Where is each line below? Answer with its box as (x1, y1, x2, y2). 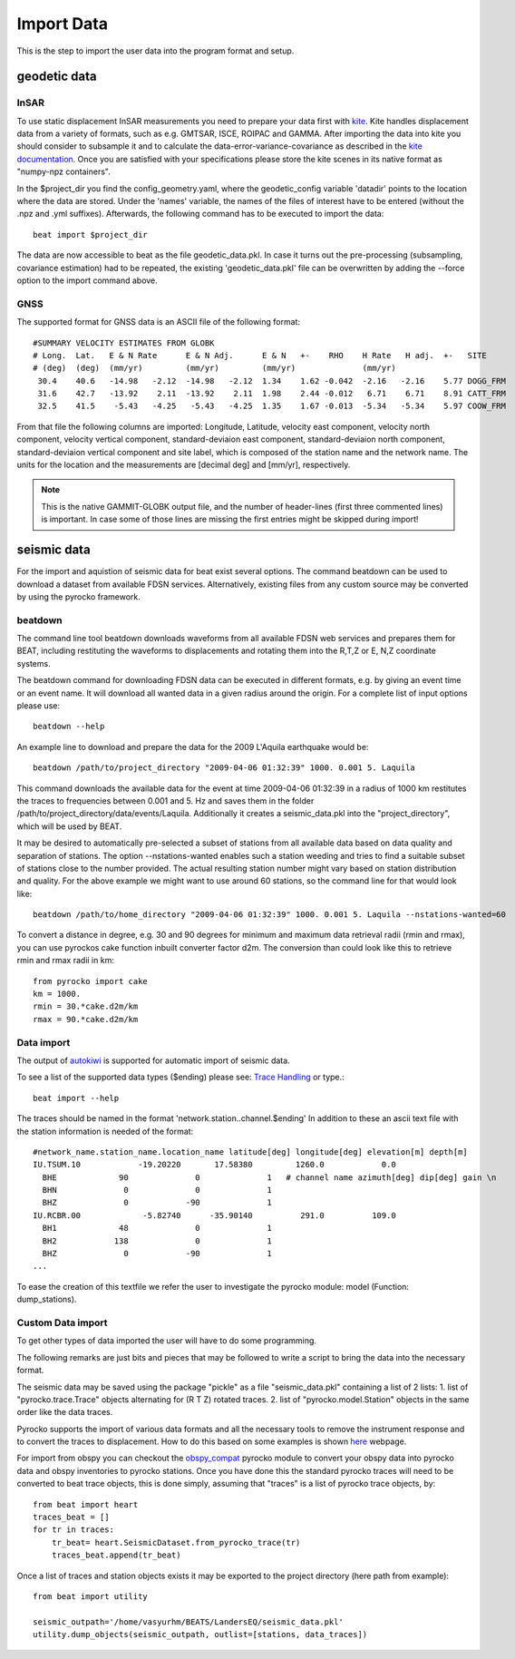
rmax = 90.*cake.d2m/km (33, 1014, 139, 1024)
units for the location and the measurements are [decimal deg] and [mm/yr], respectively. (16, 459, 351, 471)
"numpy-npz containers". (16, 166, 111, 177)
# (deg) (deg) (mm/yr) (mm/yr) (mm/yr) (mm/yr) (33, 363, 396, 374)
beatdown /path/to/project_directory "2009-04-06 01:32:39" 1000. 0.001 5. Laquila (33, 763, 416, 773)
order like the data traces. (16, 1407, 113, 1418)
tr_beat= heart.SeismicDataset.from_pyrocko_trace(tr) (51, 1537, 301, 1547)
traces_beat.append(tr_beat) (51, 1550, 181, 1560)
